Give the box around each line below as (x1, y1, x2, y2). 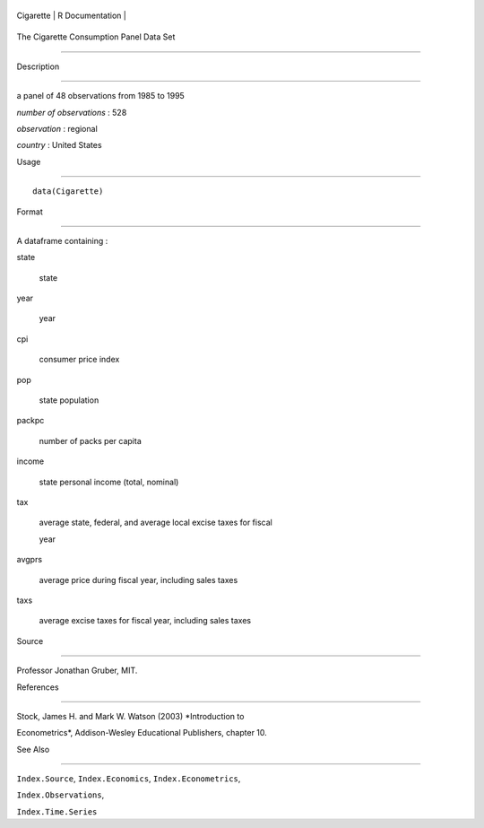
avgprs (16, 554, 43, 565)
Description (16, 61, 60, 72)
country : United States (16, 140, 102, 151)
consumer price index (39, 354, 120, 365)
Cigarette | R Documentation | (16, 10, 127, 21)
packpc (16, 415, 45, 426)
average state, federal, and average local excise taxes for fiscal (39, 517, 272, 528)
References (16, 682, 59, 693)
